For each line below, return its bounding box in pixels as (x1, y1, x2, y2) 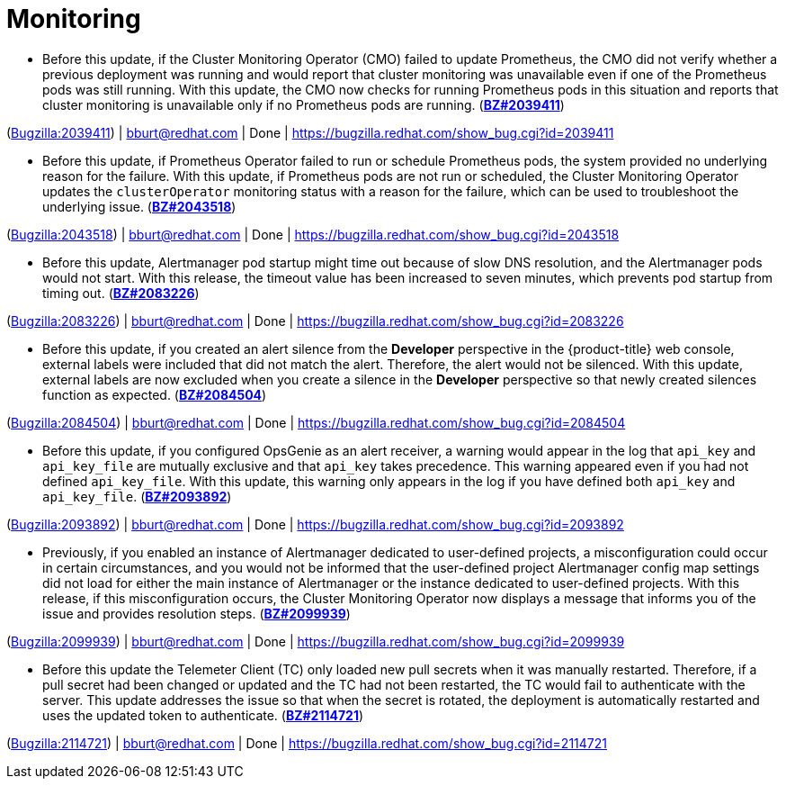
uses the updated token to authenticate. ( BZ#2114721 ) (42, 707, 364, 723)
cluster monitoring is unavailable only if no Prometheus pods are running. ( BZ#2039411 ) (42, 96, 565, 113)
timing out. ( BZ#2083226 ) (42, 285, 200, 301)
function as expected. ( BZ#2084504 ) (42, 386, 267, 402)
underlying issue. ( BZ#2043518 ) (42, 198, 237, 214)
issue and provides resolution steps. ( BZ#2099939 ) (42, 605, 351, 621)
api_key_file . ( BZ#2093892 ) (42, 488, 232, 504)
